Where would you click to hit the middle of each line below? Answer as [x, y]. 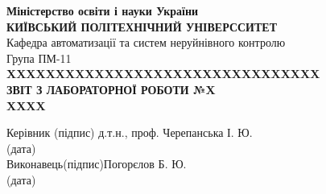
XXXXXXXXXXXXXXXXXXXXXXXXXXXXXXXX [163, 74]
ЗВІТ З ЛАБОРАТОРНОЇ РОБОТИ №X [111, 89]
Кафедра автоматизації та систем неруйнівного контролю [146, 42]
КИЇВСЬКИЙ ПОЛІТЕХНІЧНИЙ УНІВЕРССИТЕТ [142, 26]
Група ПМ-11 [39, 58]
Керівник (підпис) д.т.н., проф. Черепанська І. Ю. [130, 132]
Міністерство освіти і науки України [103, 10]
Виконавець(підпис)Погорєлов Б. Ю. [97, 164]
